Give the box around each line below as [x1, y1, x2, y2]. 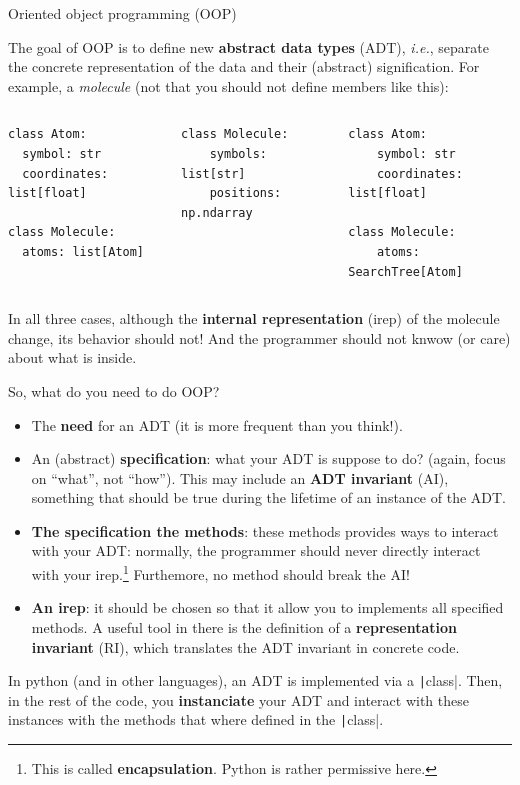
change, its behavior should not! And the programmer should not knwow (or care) [8, 327, 511, 348]
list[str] [181, 166, 246, 181]
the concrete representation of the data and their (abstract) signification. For [8, 56, 480, 77]
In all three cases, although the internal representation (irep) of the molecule [8, 308, 500, 329]
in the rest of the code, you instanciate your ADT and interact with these [8, 689, 469, 710]
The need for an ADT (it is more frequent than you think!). [31, 414, 403, 435]
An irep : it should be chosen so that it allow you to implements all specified [31, 597, 504, 618]
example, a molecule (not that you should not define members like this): [8, 75, 449, 96]
